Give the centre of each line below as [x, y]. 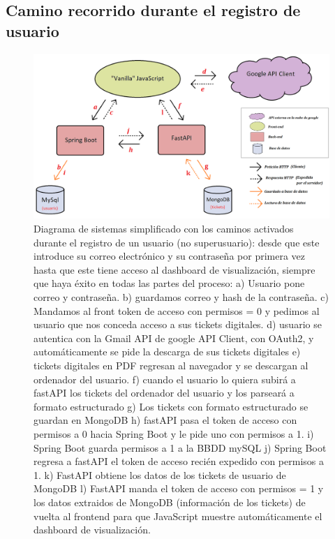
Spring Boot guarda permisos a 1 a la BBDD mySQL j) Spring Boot [180, 447]
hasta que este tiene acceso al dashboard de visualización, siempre [174, 269]
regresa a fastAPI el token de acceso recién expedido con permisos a [179, 461]
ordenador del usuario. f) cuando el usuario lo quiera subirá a [165, 379]
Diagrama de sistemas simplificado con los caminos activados [164, 229]
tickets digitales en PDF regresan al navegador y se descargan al [171, 365]
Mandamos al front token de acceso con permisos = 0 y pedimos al [177, 310]
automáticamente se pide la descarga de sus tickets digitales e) [167, 352]
